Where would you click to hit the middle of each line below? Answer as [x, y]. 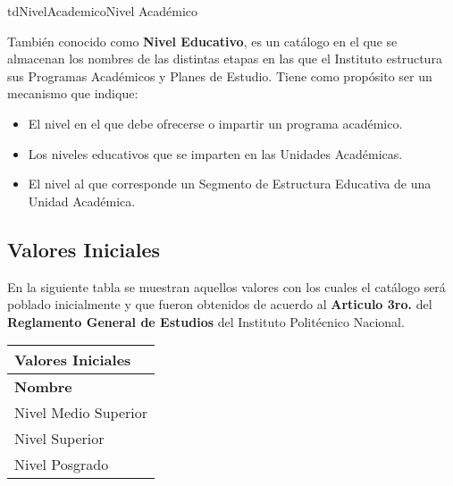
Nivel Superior [59, 439]
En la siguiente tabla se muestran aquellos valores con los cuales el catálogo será [226, 286]
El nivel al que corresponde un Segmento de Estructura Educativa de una [230, 184]
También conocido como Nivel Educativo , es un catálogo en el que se [202, 41]
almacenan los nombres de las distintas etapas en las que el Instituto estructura [225, 59]
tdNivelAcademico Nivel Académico [103, 11]
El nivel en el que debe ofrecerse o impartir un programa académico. [215, 123]
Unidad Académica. [82, 201]
